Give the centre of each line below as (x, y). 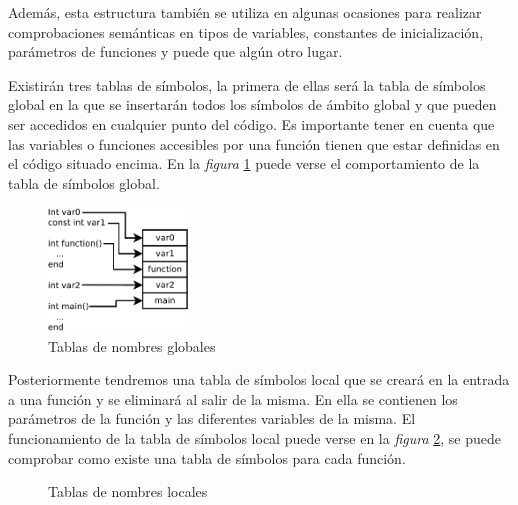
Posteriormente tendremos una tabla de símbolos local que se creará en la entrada (259, 379)
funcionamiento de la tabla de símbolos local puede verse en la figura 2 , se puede (255, 437)
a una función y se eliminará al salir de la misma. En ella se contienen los (233, 398)
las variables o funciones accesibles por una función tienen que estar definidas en (254, 143)
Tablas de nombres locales (128, 491)
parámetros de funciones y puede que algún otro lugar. (175, 51)
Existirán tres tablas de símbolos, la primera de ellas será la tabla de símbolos (247, 84)
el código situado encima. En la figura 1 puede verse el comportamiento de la (244, 163)
